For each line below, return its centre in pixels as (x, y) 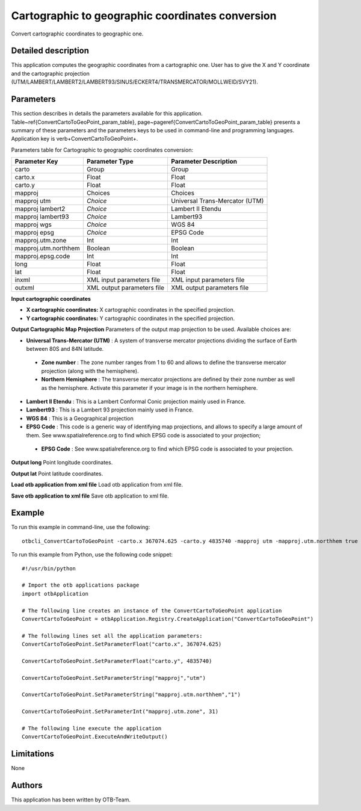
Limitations (32, 754)
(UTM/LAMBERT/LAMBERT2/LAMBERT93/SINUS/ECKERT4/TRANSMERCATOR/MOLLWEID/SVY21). (134, 82)
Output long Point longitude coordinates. (62, 463)
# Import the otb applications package (81, 585)
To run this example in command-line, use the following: (81, 527)
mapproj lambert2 (40, 209)
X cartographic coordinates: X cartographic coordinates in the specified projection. (131, 310)
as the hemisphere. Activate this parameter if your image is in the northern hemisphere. (150, 387)
